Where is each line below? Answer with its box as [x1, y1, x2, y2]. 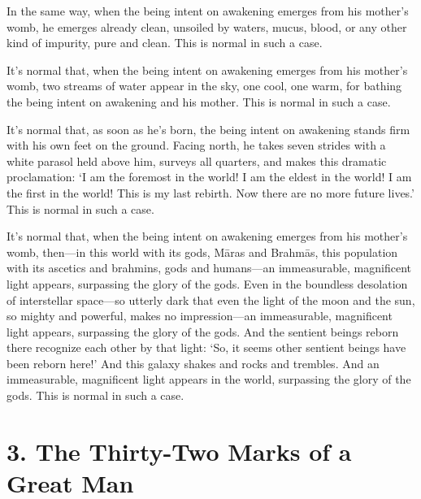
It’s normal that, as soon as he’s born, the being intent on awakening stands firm [7, 120, 410, 137]
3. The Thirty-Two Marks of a [7, 434, 352, 467]
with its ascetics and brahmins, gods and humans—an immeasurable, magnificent [7, 259, 412, 276]
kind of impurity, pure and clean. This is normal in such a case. [7, 34, 323, 51]
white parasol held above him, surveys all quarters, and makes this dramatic [7, 152, 387, 169]
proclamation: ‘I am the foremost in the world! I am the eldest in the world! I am [7, 168, 412, 185]
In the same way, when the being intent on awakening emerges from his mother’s [7, 2, 409, 19]
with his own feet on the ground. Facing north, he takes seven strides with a [7, 137, 386, 154]
